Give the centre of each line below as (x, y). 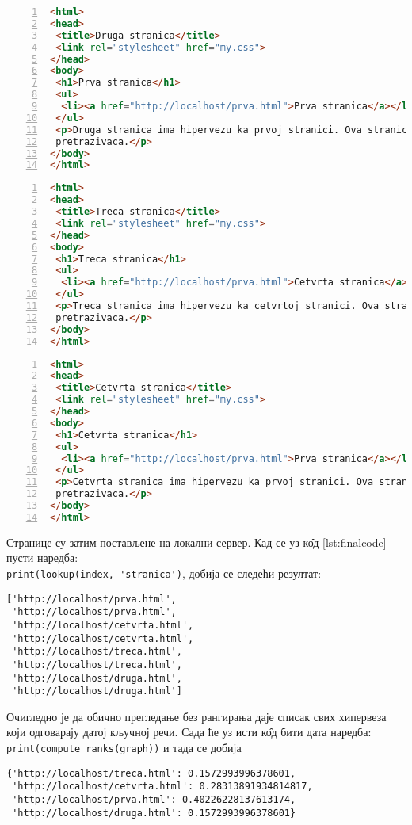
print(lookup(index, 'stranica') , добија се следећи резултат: (164, 573)
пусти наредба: (42, 558)
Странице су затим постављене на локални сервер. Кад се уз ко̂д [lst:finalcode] (196, 542)
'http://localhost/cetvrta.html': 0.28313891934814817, (162, 787)
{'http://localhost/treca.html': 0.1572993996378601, (151, 773)
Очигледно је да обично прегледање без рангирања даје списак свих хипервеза (196, 716)
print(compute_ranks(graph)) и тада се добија (124, 748)
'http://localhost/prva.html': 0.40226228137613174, (154, 800)
